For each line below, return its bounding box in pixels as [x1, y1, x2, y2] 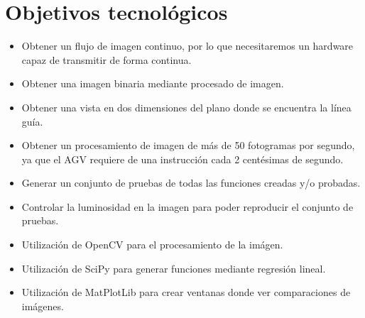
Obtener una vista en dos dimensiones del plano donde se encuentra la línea [21, 99, 352, 114]
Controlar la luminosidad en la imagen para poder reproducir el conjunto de [21, 199, 354, 214]
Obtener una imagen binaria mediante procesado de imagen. [21, 76, 284, 91]
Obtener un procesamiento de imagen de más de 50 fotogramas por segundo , [21, 138, 355, 153]
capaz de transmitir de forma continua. [21, 52, 192, 67]
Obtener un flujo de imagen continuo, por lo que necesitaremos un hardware [21, 38, 354, 53]
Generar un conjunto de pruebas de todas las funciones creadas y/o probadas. [21, 175, 361, 190]
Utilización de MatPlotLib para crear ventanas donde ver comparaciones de [21, 285, 351, 300]
